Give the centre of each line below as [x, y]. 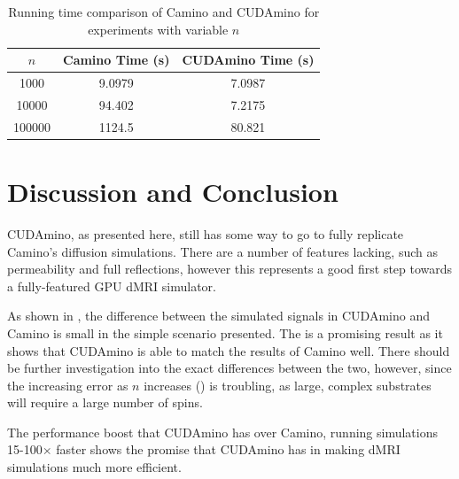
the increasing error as [68, 385]
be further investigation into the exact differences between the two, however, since [229, 368]
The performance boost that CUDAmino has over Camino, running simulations [223, 432]
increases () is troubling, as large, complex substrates [288, 385]
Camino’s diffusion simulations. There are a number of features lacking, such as [223, 251]
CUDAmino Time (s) [248, 60]
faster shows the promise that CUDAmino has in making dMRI [228, 449]
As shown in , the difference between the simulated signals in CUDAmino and [218, 316]
